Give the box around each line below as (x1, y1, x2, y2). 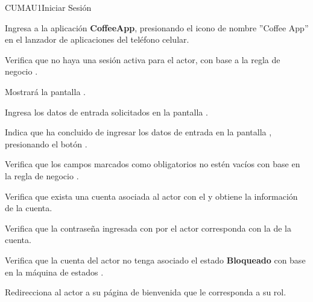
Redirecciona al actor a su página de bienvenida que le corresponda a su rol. (5, 286, 286, 298)
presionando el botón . (5, 137, 87, 150)
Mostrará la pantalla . (5, 85, 86, 97)
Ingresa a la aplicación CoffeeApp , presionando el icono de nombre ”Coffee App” (5, 21, 309, 34)
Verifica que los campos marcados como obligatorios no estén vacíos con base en (5, 158, 300, 170)
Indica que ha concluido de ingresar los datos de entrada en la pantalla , (5, 126, 272, 138)
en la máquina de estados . (5, 265, 104, 278)
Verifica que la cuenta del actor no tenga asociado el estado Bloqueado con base (5, 253, 306, 266)
